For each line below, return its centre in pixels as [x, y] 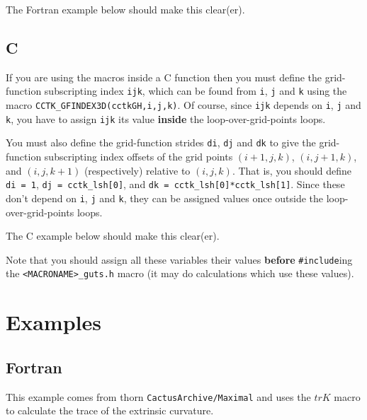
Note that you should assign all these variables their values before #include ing [179, 259]
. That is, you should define [292, 170]
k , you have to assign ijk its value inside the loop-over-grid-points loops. [166, 118]
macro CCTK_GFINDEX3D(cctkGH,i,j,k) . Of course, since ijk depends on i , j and [183, 105]
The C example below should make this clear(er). [113, 236]
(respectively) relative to [137, 170]
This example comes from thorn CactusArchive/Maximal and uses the [158, 396]
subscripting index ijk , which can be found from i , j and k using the [196, 91]
